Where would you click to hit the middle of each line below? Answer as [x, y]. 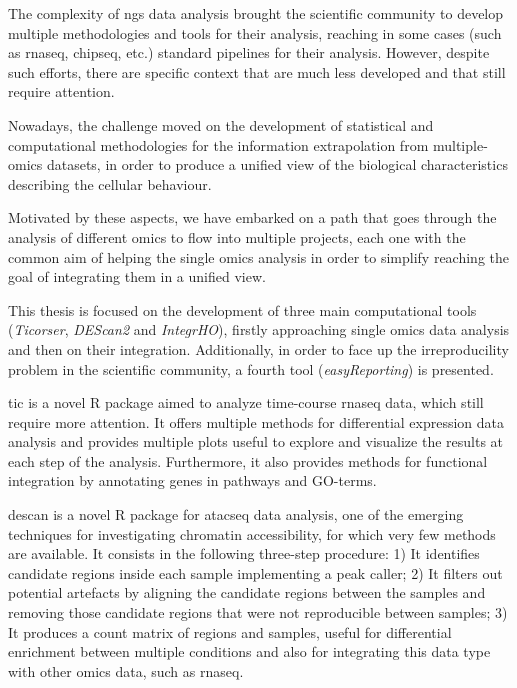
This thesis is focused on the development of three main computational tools [242, 309]
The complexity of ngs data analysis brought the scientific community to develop [256, 13]
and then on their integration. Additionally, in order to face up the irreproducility [258, 348]
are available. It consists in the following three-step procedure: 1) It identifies [244, 553]
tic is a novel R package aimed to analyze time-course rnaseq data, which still [246, 402]
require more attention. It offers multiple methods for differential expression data [256, 421]
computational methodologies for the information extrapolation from [218, 144]
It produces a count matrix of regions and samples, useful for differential [230, 631]
